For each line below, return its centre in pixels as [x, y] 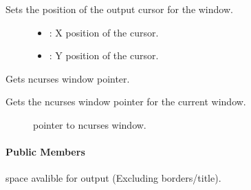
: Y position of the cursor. [104, 55]
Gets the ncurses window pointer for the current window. [126, 102]
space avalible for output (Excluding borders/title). [113, 178]
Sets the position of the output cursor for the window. [119, 9]
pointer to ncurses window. [90, 124]
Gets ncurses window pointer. [68, 78]
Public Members [45, 152]
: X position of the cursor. [104, 32]
